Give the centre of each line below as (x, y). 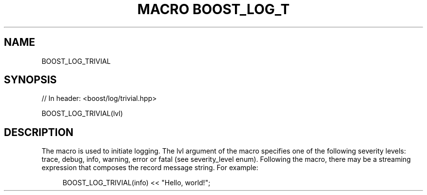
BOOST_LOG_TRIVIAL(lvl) (82, 114)
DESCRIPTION (39, 132)
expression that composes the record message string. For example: (150, 168)
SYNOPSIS (30, 80)
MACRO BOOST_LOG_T (213, 9)
